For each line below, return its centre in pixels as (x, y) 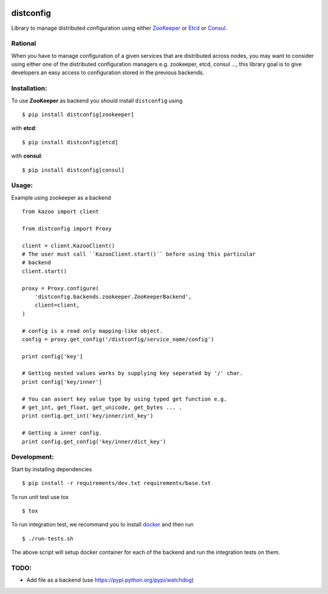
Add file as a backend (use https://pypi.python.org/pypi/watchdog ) (110, 580)
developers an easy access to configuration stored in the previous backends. (108, 72)
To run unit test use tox (40, 497)
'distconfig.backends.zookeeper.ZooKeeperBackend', (113, 296)
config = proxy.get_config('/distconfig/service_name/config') (118, 339)
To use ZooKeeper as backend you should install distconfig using (97, 100)
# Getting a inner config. (62, 433)
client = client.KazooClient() (69, 246)
